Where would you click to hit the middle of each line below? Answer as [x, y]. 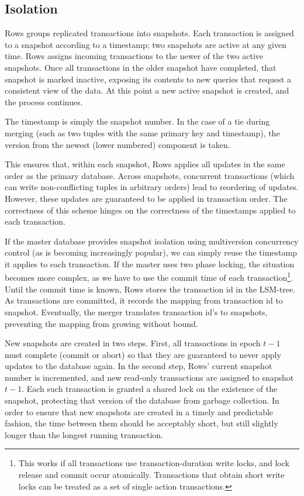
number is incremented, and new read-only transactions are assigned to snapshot [149, 377]
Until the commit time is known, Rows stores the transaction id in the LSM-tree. [150, 289]
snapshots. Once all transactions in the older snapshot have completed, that [141, 67]
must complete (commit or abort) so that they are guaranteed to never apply [143, 354]
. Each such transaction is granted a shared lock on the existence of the [150, 389]
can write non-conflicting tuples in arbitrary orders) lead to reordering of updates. [152, 187]
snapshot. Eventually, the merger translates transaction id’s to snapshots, [136, 311]
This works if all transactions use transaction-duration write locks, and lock [154, 463]
